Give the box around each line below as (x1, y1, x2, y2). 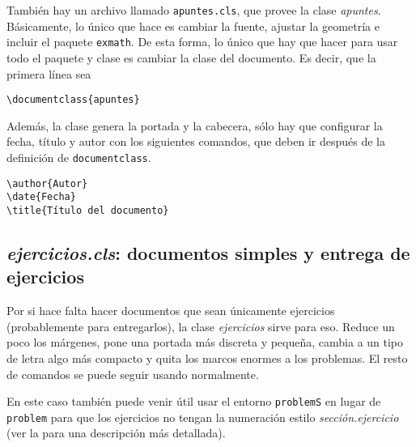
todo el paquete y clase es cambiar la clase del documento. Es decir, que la (6, 49, 376, 66)
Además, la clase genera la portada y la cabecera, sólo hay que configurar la (6, 117, 383, 134)
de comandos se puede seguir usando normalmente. (6, 365, 259, 382)
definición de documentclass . (6, 148, 151, 165)
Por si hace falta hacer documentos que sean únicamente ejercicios (6, 302, 335, 319)
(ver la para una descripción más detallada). (6, 424, 226, 441)
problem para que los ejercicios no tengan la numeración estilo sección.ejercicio (6, 408, 399, 425)
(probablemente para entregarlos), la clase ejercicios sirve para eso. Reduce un (6, 317, 395, 334)
